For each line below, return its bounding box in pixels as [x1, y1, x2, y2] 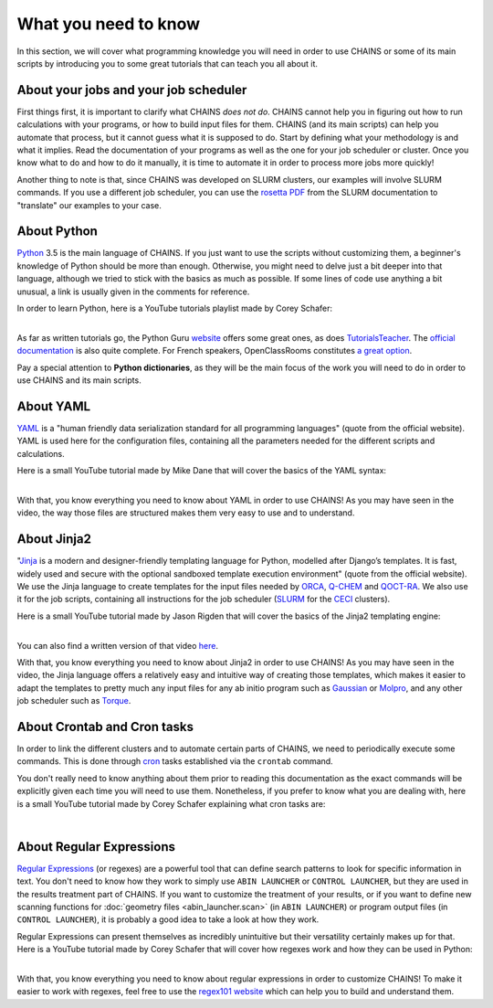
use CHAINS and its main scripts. [16, 375, 142, 386]
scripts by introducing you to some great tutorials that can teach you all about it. [16, 58, 319, 69]
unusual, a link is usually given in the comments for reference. [16, 286, 250, 297]
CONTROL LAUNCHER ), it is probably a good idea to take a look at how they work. [16, 914, 320, 925]
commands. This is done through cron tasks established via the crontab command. [16, 756, 333, 767]
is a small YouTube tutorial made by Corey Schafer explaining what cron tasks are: [16, 798, 326, 809]
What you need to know [16, 14, 201, 34]
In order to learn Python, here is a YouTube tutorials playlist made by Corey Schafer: [16, 302, 333, 314]
